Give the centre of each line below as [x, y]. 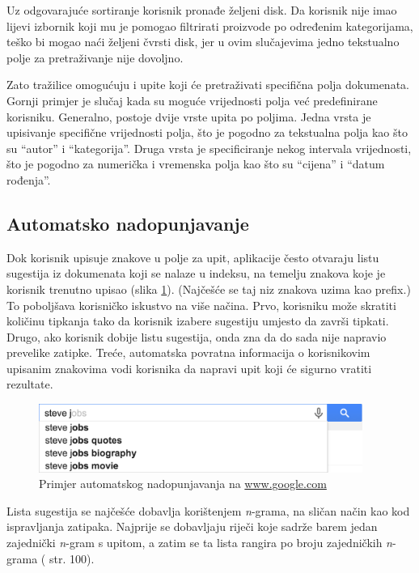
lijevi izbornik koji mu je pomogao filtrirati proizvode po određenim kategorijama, [210, 25]
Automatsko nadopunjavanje [128, 223]
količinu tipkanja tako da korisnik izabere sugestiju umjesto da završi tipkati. [198, 321]
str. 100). [72, 558]
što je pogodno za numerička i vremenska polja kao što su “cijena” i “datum [196, 164]
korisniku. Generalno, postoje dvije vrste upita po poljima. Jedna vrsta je [189, 116]
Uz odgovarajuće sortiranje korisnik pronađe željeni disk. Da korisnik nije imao [202, 10]
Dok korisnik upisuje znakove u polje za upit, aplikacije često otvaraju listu [193, 257]
